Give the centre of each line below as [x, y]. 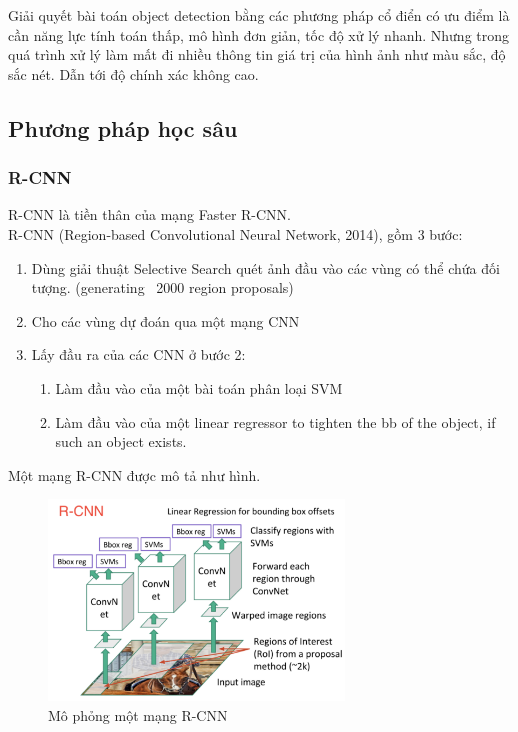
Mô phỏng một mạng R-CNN [138, 714]
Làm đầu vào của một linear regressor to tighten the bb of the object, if [275, 421]
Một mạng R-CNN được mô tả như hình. [134, 474]
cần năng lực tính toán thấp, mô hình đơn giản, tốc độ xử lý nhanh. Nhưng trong [259, 34]
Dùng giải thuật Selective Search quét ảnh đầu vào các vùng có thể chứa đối [265, 267]
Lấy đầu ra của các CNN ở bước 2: [138, 354]
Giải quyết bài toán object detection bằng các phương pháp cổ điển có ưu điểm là [259, 15]
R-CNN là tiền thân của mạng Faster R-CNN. [150, 214]
